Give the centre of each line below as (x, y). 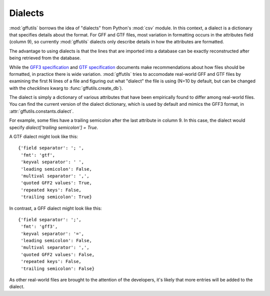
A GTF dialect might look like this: (44, 137)
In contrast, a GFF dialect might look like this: (55, 208)
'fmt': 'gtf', (38, 155)
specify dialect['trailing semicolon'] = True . (54, 127)
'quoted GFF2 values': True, (56, 183)
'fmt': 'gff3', (39, 227)
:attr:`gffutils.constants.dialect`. (41, 111)
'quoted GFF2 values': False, (58, 254)
